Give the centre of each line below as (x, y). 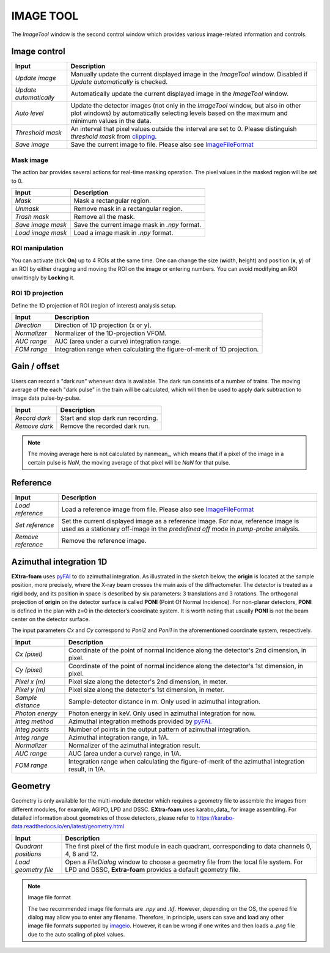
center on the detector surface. (51, 619)
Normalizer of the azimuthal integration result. (134, 745)
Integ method (34, 721)
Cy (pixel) (29, 669)
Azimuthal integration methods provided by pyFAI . (140, 721)
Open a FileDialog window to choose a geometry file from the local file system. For (184, 862)
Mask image (30, 160)
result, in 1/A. (87, 769)
